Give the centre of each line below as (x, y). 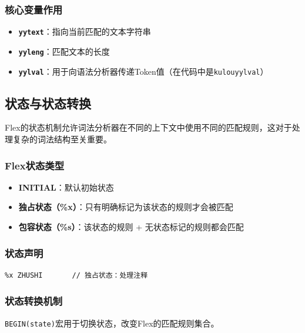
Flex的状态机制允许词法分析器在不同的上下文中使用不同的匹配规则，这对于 (148, 127)
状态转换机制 (34, 301)
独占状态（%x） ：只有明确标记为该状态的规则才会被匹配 (126, 207)
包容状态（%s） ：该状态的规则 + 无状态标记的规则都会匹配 (131, 226)
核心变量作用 (34, 9)
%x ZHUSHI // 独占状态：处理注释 (76, 275)
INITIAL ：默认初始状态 (66, 187)
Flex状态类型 (35, 165)
